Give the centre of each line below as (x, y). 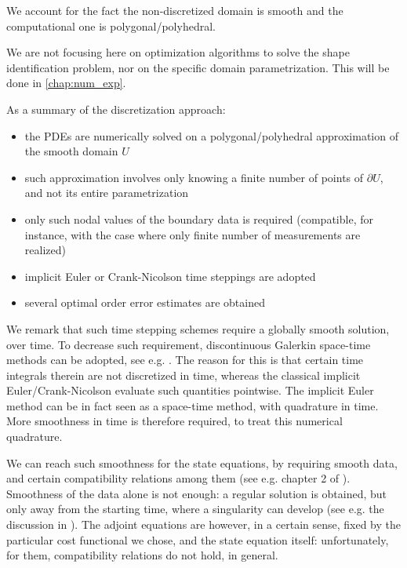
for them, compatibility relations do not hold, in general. (142, 555)
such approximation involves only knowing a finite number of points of (194, 177)
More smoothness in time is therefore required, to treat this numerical (174, 421)
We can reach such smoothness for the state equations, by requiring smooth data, (202, 462)
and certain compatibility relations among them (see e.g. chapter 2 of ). (178, 478)
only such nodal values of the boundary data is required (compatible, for (199, 218)
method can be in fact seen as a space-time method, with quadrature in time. (193, 405)
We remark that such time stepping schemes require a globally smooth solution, (198, 328)
